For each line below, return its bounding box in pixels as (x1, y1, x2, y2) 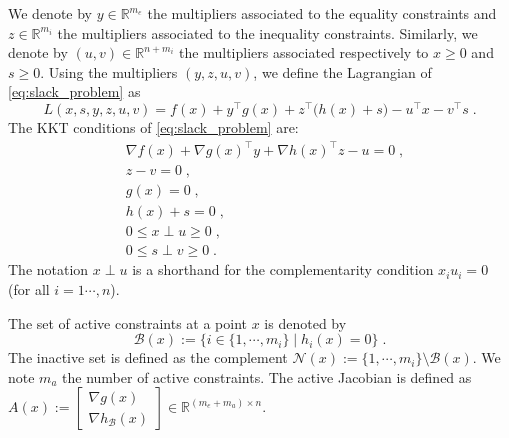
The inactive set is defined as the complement (8, 347, 288, 368)
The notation (8, 259, 89, 280)
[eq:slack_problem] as (8, 81, 141, 102)
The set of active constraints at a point (8, 312, 248, 333)
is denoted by (264, 312, 347, 333)
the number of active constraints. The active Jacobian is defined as (62, 366, 472, 387)
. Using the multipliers (40, 61, 178, 82)
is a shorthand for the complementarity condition (132, 259, 434, 280)
